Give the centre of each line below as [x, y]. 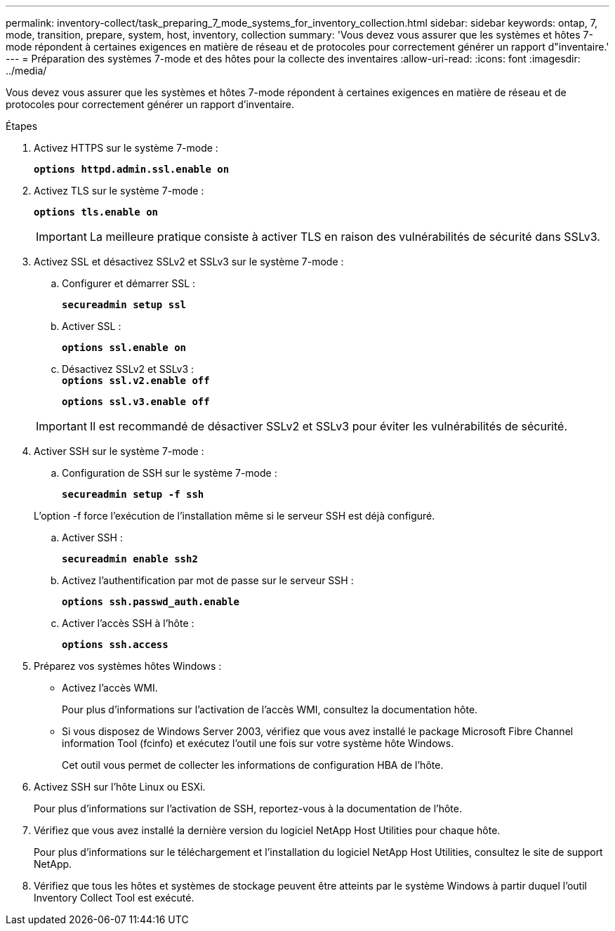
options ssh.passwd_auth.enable [151, 602]
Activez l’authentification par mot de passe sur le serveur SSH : [208, 580]
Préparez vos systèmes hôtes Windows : [128, 666]
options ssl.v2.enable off [136, 381]
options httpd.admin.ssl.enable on [132, 169]
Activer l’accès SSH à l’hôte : [128, 623]
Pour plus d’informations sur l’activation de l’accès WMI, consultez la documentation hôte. [270, 709]
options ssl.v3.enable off [136, 402]
